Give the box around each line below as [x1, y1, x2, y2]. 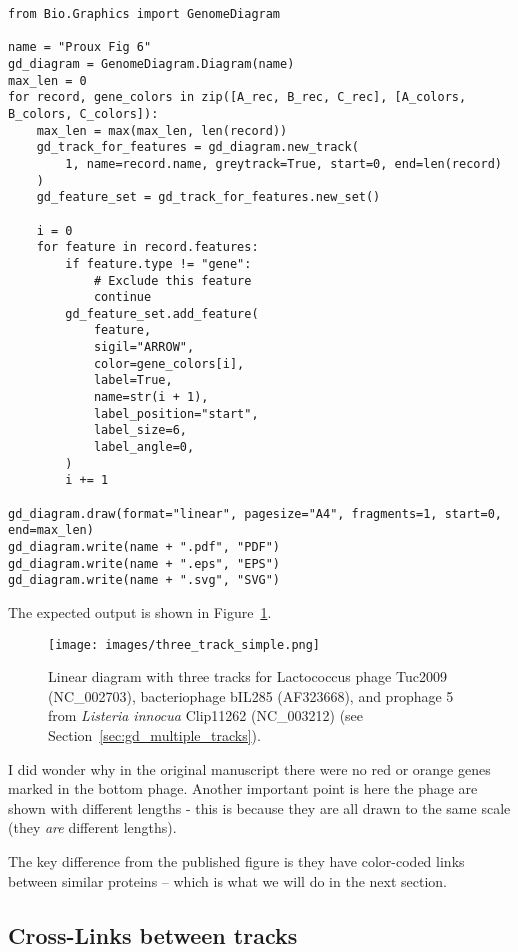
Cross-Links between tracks [8, 919, 298, 950]
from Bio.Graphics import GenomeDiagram [8, 7, 281, 21]
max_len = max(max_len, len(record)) [36, 123, 288, 138]
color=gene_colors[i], [93, 356, 245, 371]
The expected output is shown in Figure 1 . [8, 601, 272, 622]
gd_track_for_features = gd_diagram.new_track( [36, 140, 359, 155]
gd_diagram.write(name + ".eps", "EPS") [8, 556, 281, 571]
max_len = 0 [8, 73, 87, 88]
